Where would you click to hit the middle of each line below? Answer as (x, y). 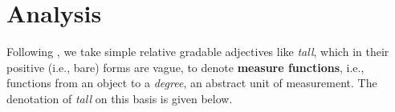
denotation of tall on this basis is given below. (120, 98)
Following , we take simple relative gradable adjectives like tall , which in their (198, 52)
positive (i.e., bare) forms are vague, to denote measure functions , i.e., (185, 67)
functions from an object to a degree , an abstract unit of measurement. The (192, 83)
